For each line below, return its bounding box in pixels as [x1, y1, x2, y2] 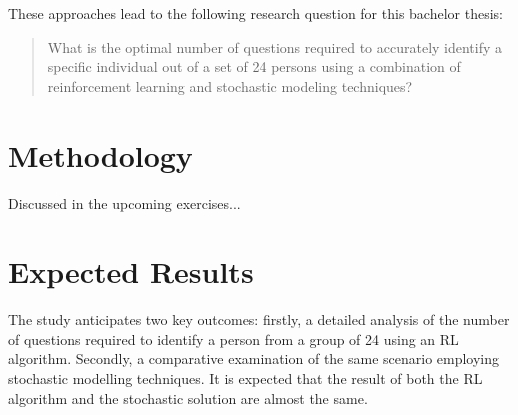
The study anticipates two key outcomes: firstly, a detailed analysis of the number [8, 309, 510, 330]
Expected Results [8, 251, 254, 292]
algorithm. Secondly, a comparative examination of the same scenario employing [8, 348, 500, 369]
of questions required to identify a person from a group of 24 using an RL [8, 328, 459, 349]
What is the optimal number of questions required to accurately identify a [47, 36, 503, 57]
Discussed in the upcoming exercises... [8, 192, 241, 213]
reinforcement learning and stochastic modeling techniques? [47, 75, 413, 96]
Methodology [8, 134, 193, 175]
